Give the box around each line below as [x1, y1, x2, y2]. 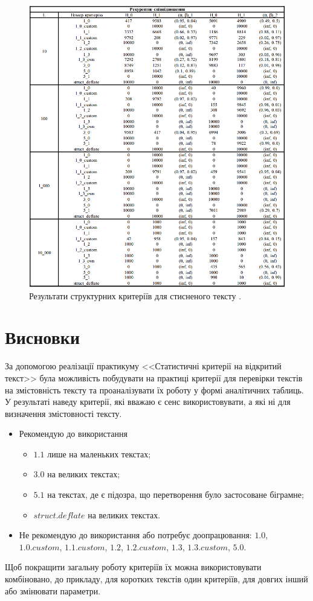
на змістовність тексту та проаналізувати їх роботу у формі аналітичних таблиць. [5, 383, 304, 396]
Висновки [5, 325, 80, 349]
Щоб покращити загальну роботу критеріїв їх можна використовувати [5, 561, 262, 573]
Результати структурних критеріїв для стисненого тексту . [29, 289, 242, 302]
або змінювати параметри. [5, 584, 101, 597]
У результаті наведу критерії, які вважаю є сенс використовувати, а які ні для [5, 395, 291, 408]
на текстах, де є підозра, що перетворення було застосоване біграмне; [47, 488, 304, 501]
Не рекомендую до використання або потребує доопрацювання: [19, 529, 252, 541]
